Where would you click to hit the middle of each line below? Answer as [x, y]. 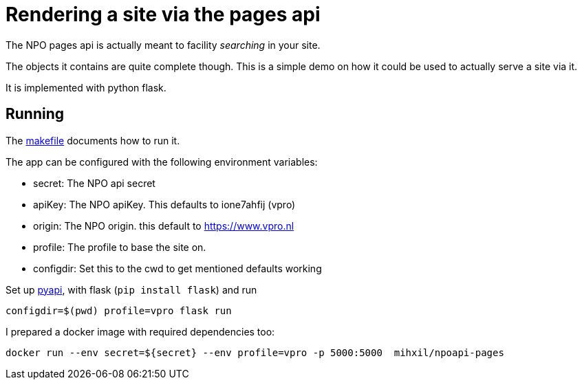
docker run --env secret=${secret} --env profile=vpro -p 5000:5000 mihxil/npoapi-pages [255, 352]
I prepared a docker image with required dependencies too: [140, 331]
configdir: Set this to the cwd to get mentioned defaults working [177, 268]
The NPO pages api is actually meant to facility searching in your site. [163, 45]
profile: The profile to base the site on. [120, 247]
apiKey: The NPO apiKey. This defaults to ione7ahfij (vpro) [164, 204]
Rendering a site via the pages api [163, 14]
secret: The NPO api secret [94, 183]
